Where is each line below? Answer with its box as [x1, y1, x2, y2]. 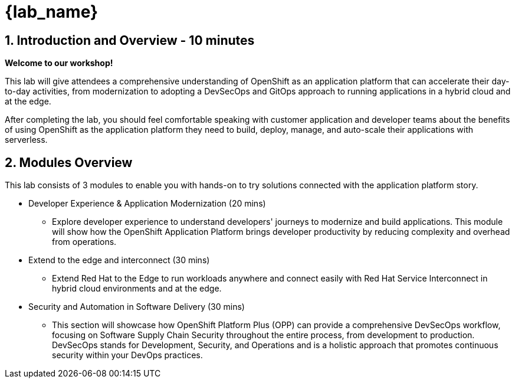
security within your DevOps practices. [52, 350, 203, 361]
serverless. [5, 135, 48, 145]
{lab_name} [5, 2, 99, 22]
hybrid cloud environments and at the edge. [52, 283, 222, 294]
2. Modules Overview [5, 155, 133, 170]
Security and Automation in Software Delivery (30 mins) [28, 302, 245, 312]
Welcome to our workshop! [5, 58, 113, 68]
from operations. [52, 237, 117, 247]
